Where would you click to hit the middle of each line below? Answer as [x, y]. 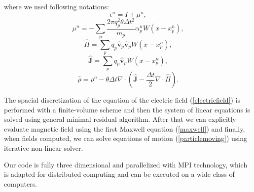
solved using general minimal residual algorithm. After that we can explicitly [120, 119]
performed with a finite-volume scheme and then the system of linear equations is [127, 109]
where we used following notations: [56, 6]
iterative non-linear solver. [44, 148]
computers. [21, 183]
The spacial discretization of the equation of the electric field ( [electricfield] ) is [122, 100]
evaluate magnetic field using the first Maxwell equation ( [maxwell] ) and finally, [125, 128]
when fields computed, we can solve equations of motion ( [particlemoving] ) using [126, 138]
